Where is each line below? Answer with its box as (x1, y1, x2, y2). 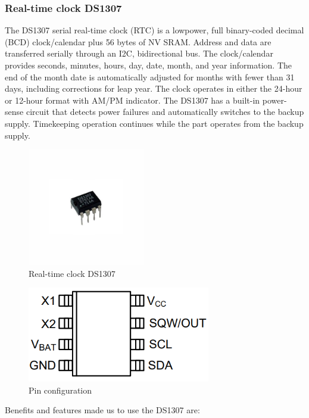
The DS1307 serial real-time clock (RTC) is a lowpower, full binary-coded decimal (5, 24, 304, 36)
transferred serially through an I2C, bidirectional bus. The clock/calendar (5, 47, 273, 60)
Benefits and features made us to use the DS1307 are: (5, 404, 200, 416)
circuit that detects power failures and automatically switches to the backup (26, 105, 304, 118)
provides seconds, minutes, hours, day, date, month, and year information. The (5, 59, 292, 71)
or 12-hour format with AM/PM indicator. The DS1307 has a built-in (5, 93, 260, 106)
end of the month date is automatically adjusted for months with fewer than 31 (5, 70, 295, 83)
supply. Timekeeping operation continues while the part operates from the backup (5, 117, 304, 129)
